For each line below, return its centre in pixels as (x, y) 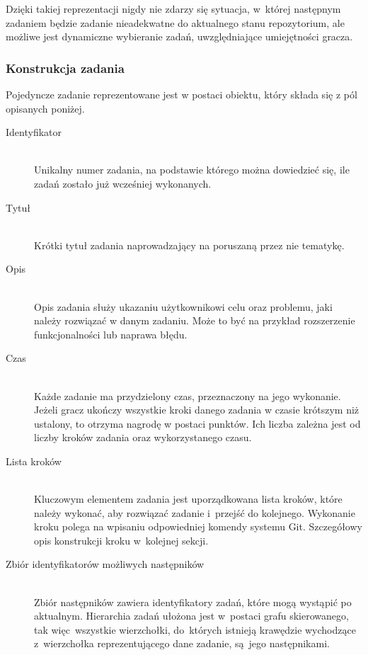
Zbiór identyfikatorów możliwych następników (105, 564)
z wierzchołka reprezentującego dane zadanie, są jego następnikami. (182, 643)
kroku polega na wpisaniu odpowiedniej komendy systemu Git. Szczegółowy (198, 526)
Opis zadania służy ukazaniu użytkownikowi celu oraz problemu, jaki (183, 306)
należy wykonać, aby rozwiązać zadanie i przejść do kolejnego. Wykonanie (195, 512)
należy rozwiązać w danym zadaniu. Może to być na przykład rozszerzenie (195, 320)
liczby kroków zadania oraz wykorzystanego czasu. (143, 437)
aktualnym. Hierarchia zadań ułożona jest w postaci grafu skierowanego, (191, 616)
